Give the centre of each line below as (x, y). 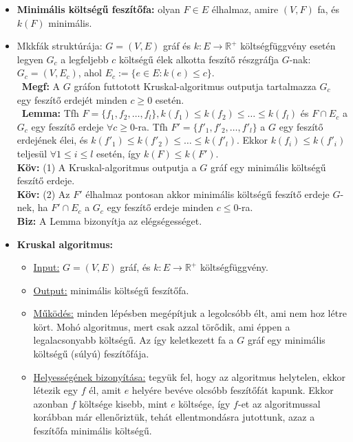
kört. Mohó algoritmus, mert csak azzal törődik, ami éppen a (162, 326)
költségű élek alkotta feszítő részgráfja (199, 59)
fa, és (328, 9)
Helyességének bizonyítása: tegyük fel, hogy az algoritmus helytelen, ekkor (190, 376)
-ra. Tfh (151, 126)
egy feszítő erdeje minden (160, 207)
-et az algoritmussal (279, 403)
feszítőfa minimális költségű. (93, 431)
